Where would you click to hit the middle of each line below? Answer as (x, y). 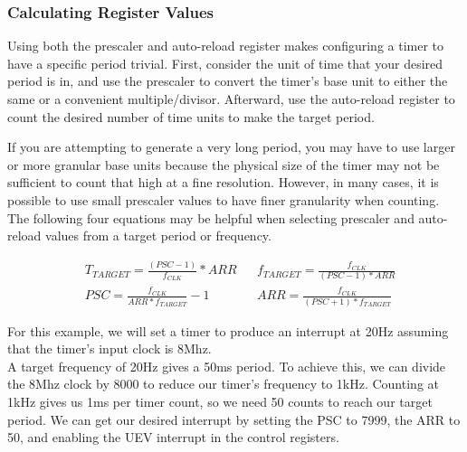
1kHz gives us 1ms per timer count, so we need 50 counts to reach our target (220, 401)
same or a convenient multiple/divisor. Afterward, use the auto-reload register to (231, 99)
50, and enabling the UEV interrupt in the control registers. (173, 437)
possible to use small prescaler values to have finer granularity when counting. (224, 199)
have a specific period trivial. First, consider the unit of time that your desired (225, 63)
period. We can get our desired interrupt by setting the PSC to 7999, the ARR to (234, 419)
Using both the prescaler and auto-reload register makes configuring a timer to (226, 46)
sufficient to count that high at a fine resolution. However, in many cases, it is (223, 182)
